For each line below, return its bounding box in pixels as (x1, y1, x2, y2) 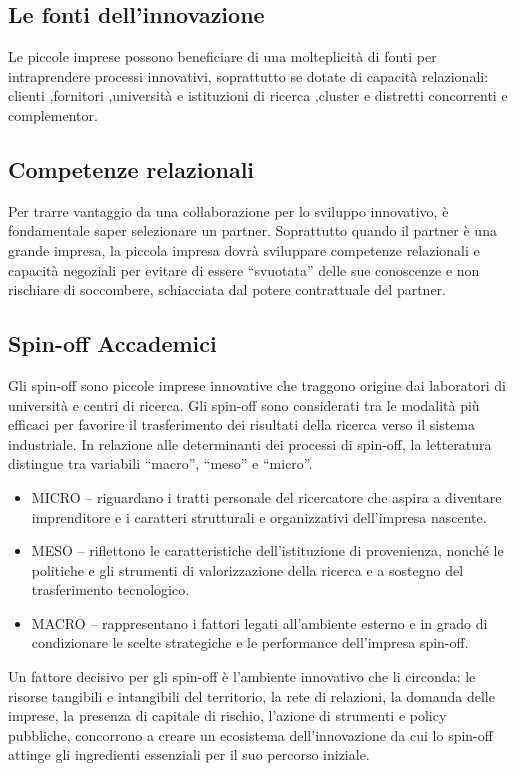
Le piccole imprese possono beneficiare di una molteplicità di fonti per (8, 46, 437, 67)
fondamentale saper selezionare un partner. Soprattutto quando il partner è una (8, 220, 497, 241)
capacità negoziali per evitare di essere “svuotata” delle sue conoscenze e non (8, 259, 480, 280)
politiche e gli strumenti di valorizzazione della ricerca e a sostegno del (31, 559, 464, 580)
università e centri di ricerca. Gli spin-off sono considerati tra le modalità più (8, 394, 480, 415)
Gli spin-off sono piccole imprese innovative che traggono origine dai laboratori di (8, 374, 506, 395)
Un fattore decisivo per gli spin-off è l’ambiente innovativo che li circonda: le (8, 666, 476, 687)
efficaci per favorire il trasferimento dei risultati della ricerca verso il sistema (8, 414, 475, 435)
